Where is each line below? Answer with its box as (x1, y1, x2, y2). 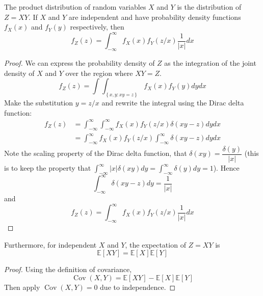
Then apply (4, 281, 40, 292)
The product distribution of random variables (4, 2, 146, 12)
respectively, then (70, 21, 124, 32)
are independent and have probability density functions (68, 11, 241, 22)
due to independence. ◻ (100, 281, 176, 292)
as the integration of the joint (164, 58, 256, 68)
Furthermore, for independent (4, 239, 97, 250)
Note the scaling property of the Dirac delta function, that (4, 148, 187, 158)
